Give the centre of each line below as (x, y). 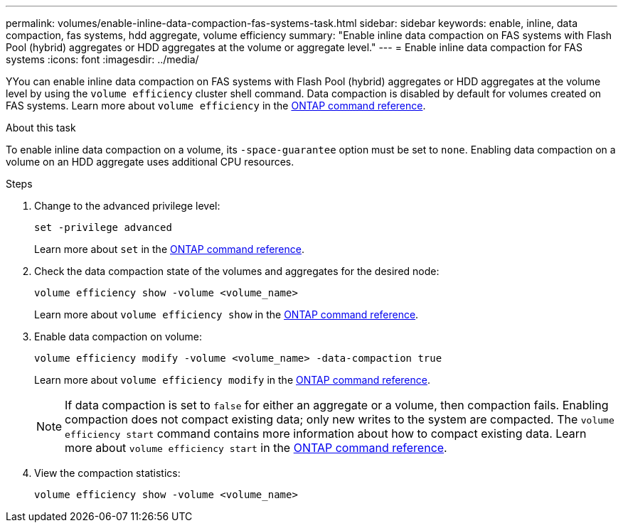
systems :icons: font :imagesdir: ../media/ (102, 59)
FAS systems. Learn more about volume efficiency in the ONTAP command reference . (216, 106)
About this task (41, 128)
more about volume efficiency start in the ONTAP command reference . (256, 448)
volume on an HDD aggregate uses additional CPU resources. (150, 162)
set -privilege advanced (103, 227)
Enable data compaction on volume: (118, 336)
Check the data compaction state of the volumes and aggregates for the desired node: (237, 271)
